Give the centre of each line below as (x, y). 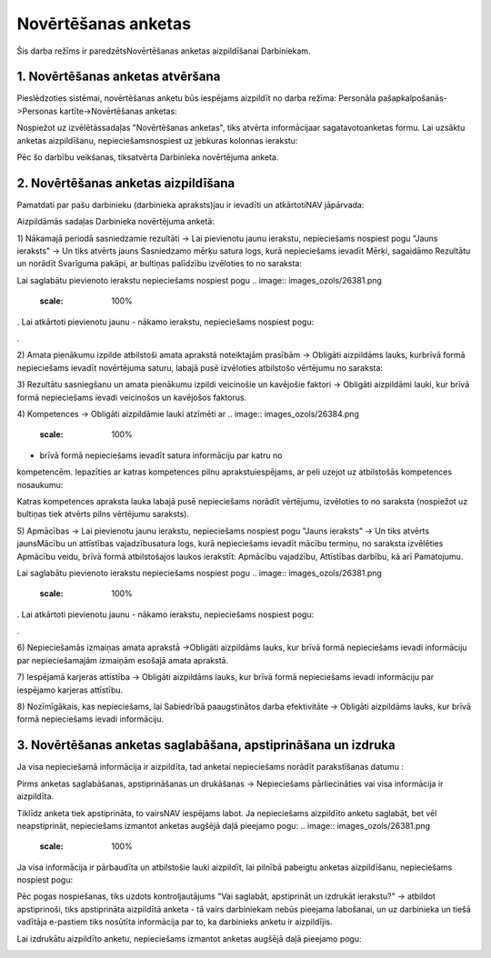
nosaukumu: (40, 484)
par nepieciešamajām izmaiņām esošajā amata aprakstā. (123, 660)
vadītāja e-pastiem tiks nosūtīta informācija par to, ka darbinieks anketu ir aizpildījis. (175, 922)
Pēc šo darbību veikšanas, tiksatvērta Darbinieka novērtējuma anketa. (148, 157)
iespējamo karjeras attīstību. (70, 690)
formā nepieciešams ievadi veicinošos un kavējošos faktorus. (132, 397)
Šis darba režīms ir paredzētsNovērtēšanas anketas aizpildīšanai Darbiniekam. (164, 51)
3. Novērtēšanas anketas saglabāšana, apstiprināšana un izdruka (206, 745)
